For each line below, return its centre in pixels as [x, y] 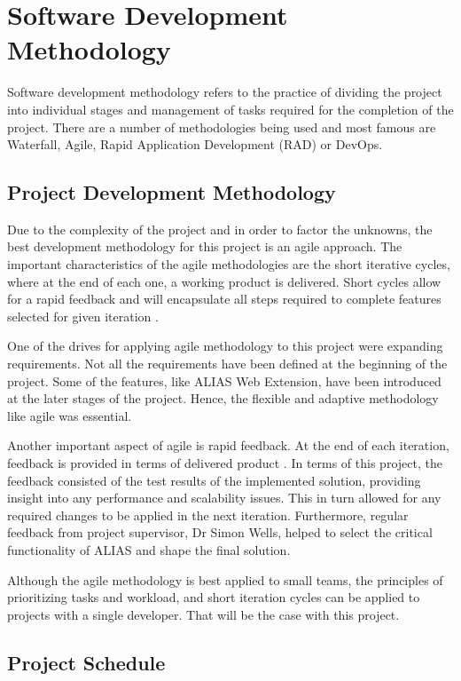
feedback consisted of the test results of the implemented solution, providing [214, 480]
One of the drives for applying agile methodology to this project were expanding [225, 346]
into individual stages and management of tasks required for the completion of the [230, 109]
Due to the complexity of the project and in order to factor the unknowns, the [220, 229]
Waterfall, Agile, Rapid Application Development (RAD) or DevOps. [195, 144]
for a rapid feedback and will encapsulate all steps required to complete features [224, 299]
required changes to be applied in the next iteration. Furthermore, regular [208, 515]
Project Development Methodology [172, 192]
